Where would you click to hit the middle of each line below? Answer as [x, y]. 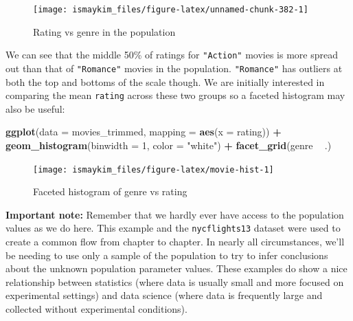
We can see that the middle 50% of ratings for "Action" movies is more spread [172, 55]
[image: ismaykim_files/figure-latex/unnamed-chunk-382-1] [171, 10]
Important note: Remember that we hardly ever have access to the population [175, 214]
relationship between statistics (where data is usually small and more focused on [175, 281]
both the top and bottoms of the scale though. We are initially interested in [165, 81]
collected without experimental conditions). [96, 309]
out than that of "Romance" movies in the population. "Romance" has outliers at [174, 68]
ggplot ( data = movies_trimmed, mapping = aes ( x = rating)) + [144, 132]
